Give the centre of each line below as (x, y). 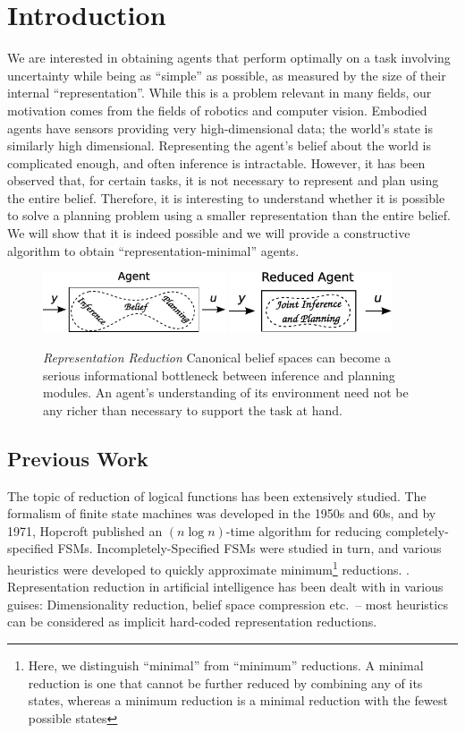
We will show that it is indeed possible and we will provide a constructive (209, 233)
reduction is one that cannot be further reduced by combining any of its (225, 682)
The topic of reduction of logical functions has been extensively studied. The (217, 495)
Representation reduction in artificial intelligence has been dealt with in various (225, 587)
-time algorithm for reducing (304, 530)
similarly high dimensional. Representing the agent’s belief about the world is (219, 145)
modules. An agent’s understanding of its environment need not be (226, 392)
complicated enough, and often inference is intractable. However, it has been (216, 162)
